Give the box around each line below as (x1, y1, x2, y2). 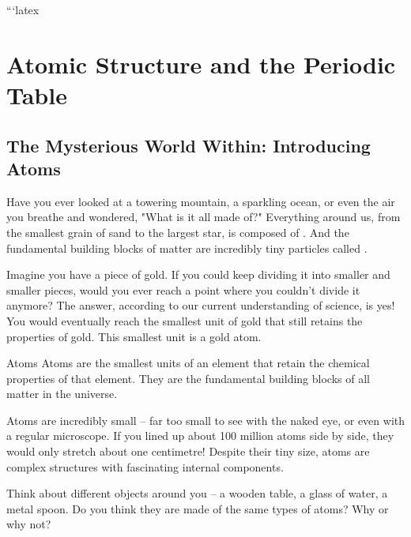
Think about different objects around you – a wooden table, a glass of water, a (6, 485, 388, 501)
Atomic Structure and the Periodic (6, 47, 396, 80)
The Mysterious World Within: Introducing (6, 133, 371, 157)
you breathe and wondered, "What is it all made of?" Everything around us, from (6, 208, 401, 225)
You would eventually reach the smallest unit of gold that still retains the (6, 312, 363, 329)
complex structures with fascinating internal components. (6, 458, 284, 475)
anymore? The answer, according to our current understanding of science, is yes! (6, 297, 395, 314)
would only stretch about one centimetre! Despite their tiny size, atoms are (6, 443, 370, 460)
